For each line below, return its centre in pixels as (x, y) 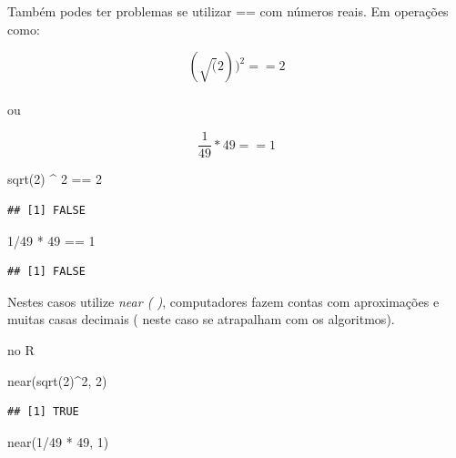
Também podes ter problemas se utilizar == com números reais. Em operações (228, 11)
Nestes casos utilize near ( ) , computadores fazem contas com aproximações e (223, 301)
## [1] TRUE (43, 412)
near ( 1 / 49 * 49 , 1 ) (58, 441)
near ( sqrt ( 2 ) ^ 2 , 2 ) (57, 380)
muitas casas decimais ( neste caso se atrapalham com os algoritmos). (201, 319)
